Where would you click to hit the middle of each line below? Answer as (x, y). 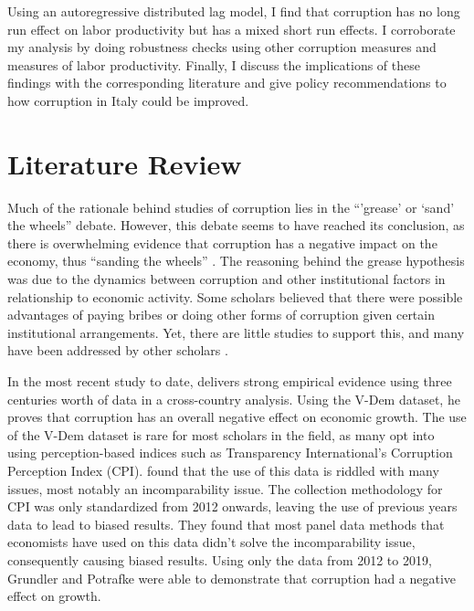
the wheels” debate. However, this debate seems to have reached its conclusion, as (236, 225)
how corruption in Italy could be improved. (128, 100)
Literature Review (125, 163)
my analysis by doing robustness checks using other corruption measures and (222, 47)
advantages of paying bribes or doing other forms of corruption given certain (221, 315)
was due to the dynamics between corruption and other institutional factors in (226, 279)
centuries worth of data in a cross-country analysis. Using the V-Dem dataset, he (234, 399)
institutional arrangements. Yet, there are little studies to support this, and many (236, 332)
